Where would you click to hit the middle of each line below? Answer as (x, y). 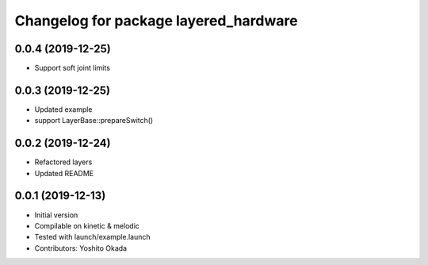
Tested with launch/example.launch (92, 237)
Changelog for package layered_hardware (156, 21)
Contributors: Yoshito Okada (80, 248)
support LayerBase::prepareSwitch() (94, 121)
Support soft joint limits (73, 68)
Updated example (63, 109)
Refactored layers (63, 162)
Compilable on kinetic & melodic (87, 225)
